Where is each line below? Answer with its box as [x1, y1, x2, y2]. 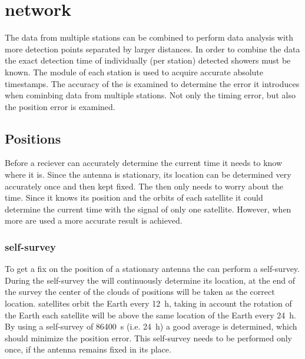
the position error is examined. [5, 100, 115, 112]
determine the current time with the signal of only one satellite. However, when [5, 202, 291, 215]
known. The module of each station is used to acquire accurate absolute [5, 65, 264, 78]
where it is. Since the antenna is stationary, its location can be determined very [5, 168, 291, 181]
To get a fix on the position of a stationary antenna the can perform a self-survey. [5, 262, 300, 275]
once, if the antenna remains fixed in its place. [5, 343, 171, 355]
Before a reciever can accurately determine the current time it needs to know [5, 157, 283, 169]
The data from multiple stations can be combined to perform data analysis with [5, 31, 294, 44]
